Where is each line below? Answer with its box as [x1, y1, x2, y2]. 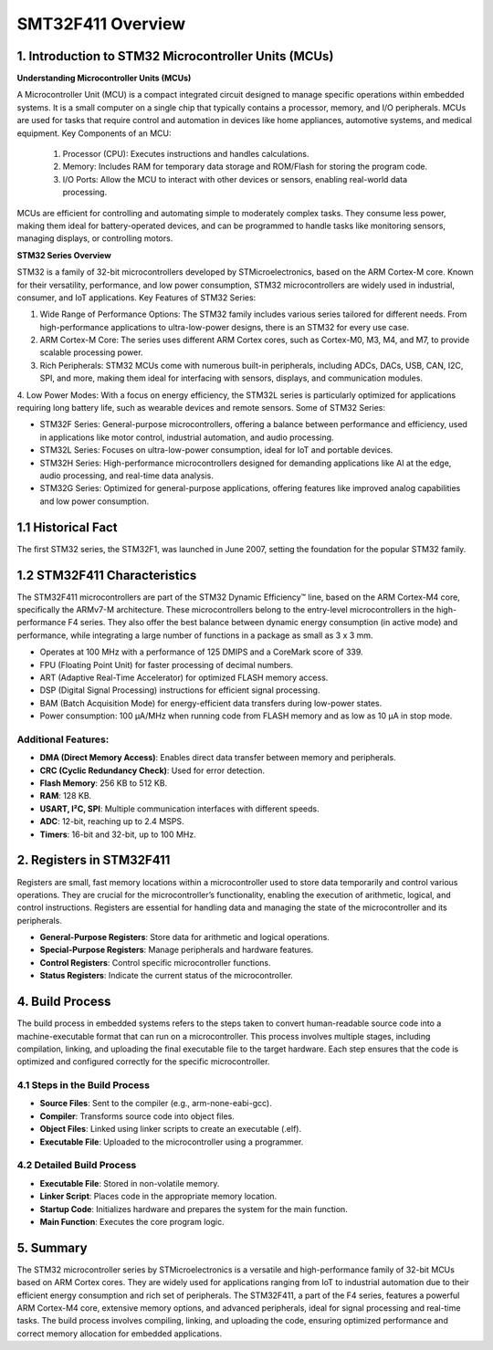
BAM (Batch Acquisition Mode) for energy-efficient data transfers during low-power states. [39, 697, 383, 708]
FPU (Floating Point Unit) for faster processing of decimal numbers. [39, 659, 294, 670]
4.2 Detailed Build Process [16, 1159, 137, 1172]
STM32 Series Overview [16, 249, 111, 260]
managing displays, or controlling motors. [16, 233, 173, 244]
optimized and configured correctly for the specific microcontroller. [16, 1056, 270, 1067]
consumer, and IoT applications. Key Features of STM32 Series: [16, 292, 257, 303]
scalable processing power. [39, 347, 143, 358]
